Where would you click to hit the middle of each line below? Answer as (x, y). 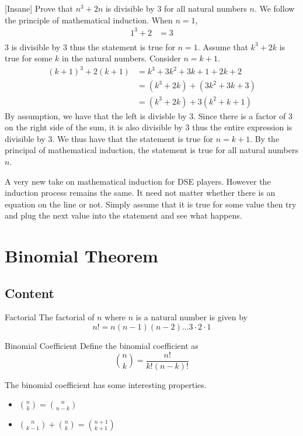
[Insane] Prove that (39, 8)
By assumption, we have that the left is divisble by (96, 115)
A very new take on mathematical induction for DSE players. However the (138, 181)
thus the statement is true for (123, 46)
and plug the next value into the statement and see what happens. (123, 215)
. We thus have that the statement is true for (133, 138)
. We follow (274, 8)
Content (29, 293)
